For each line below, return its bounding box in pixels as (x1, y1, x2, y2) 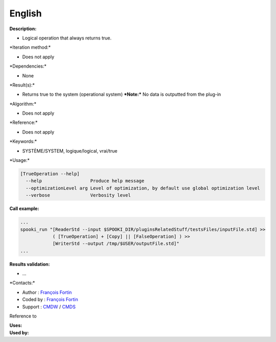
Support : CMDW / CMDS (22, 304, 76, 310)
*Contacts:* (9, 280, 35, 286)
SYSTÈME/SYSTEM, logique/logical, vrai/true (22, 147, 118, 154)
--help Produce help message (26, 178, 145, 184)
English (9, 8, 42, 19)
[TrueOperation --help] (20, 171, 80, 177)
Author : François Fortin (22, 289, 72, 295)
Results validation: (9, 261, 50, 267)
